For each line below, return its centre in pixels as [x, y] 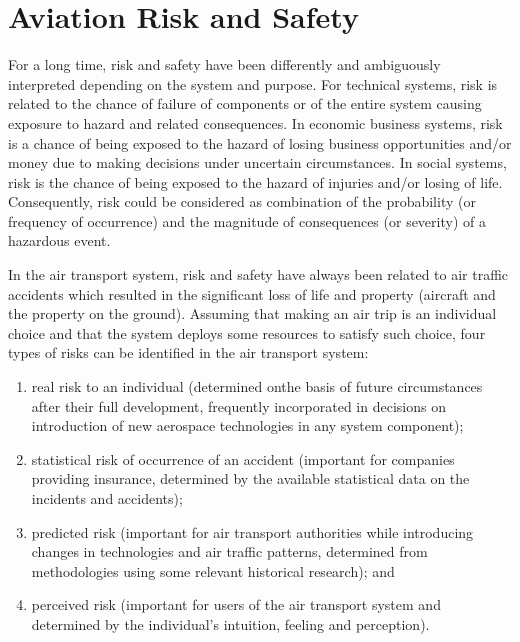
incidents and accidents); [107, 498]
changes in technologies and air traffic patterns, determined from [229, 551]
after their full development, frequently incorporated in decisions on [238, 405]
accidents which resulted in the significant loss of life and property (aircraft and [252, 293]
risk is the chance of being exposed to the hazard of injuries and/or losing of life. [255, 181]
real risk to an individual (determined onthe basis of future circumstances [257, 386]
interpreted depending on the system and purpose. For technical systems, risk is [253, 83]
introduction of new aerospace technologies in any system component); [247, 425]
